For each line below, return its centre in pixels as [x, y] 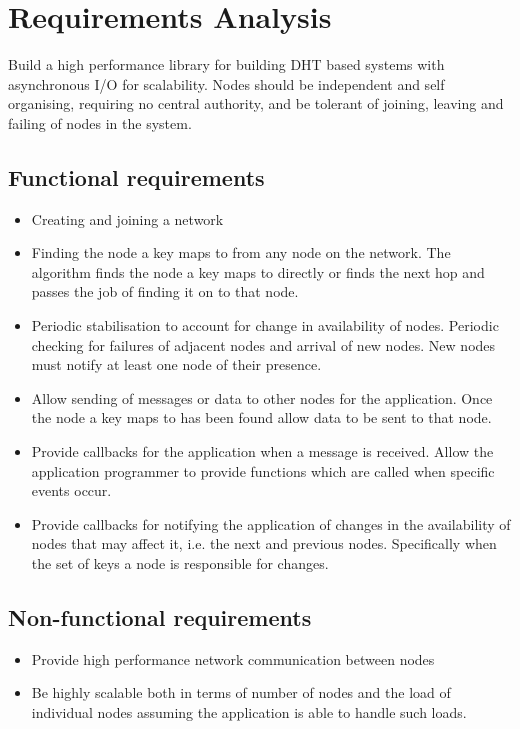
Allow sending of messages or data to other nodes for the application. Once [262, 397]
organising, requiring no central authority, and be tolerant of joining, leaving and [256, 103]
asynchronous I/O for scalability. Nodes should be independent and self [226, 83]
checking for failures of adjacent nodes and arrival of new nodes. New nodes [263, 344]
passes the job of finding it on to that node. [165, 291]
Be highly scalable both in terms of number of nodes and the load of [241, 692]
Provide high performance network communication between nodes [233, 658]
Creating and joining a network [127, 218]
